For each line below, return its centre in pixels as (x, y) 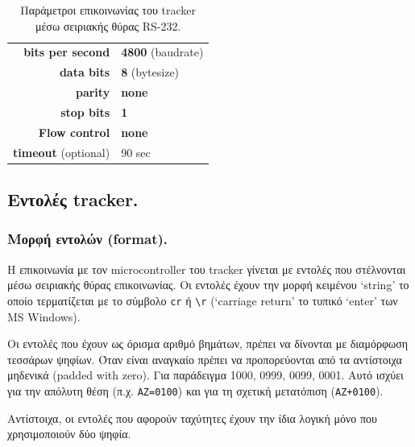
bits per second (67, 52)
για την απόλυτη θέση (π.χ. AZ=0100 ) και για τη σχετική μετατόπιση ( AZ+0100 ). (195, 390)
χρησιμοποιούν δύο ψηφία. (69, 434)
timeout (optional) (62, 152)
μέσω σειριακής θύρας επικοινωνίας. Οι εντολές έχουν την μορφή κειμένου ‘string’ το (208, 285)
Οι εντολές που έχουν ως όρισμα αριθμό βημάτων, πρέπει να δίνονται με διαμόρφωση (208, 344)
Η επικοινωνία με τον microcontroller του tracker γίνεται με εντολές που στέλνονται (207, 269)
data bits (85, 72)
